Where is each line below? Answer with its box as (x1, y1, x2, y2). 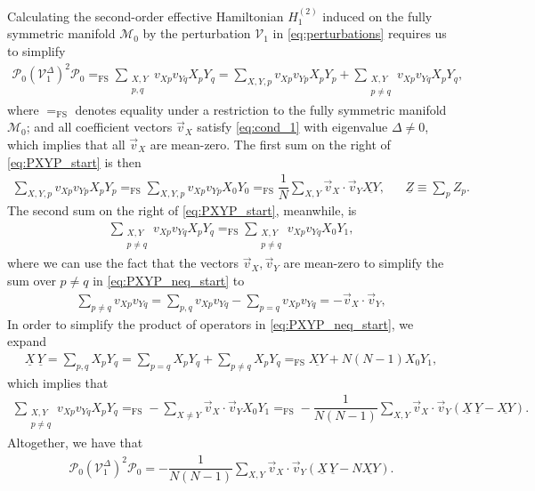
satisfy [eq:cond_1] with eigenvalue (197, 117, 388, 136)
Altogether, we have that (7, 433, 143, 452)
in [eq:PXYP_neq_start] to (93, 271, 245, 290)
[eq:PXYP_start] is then (7, 152, 142, 171)
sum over (7, 271, 56, 290)
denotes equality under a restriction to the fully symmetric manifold (75, 100, 447, 118)
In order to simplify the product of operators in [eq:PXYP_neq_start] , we (7, 314, 414, 333)
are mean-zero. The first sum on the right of (150, 134, 391, 153)
